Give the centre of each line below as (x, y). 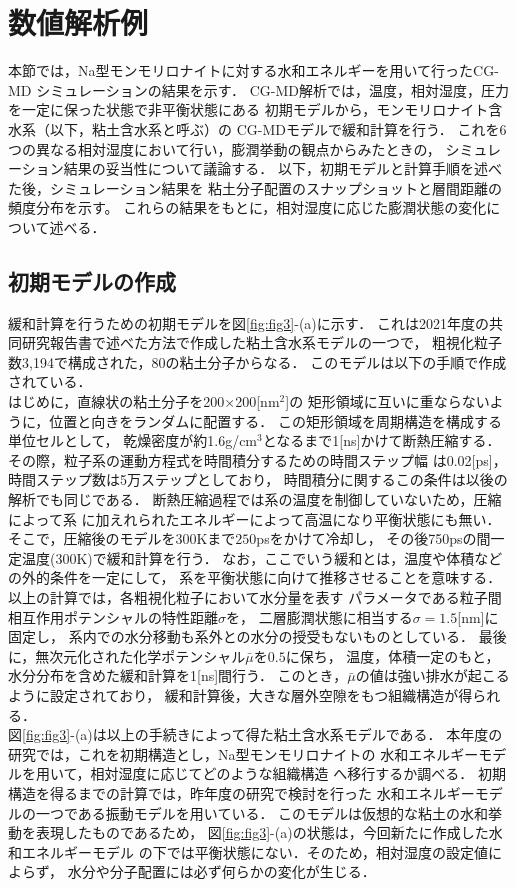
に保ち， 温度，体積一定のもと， (392, 655)
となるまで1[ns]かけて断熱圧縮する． (381, 440)
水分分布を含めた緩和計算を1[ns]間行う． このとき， (178, 675)
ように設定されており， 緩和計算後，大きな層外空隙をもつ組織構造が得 (240, 694)
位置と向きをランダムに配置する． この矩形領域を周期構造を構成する (275, 420)
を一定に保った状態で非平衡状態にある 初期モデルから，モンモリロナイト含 (255, 109)
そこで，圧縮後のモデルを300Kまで (122, 538)
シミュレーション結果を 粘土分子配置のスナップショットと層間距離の (276, 187)
